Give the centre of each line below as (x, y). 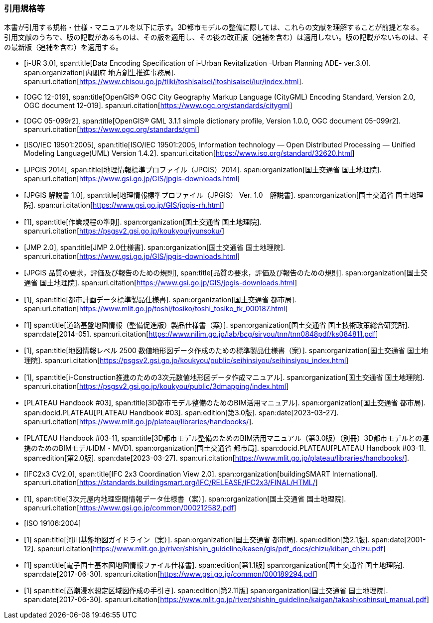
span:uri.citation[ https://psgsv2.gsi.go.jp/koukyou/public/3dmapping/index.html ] (156, 386)
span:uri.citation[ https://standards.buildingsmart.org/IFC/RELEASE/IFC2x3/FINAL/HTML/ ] (171, 483)
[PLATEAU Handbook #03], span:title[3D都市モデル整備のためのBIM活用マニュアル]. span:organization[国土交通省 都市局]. (225, 403)
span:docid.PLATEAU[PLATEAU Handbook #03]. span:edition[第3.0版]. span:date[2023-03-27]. (181, 413)
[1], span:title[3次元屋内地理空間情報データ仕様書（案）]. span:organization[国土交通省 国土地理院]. (185, 499)
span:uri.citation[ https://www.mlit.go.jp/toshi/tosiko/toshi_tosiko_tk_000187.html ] (156, 309)
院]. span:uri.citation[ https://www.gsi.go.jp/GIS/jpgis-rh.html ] (124, 205)
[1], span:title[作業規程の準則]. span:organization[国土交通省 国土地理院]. (143, 222)
